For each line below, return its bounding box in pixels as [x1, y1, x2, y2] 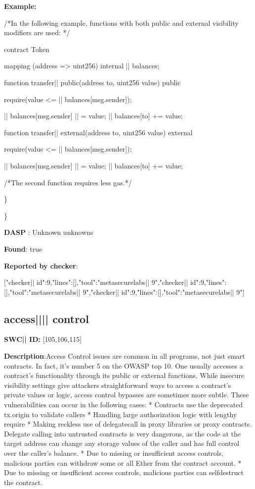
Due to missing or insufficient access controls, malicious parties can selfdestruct [4, 467, 244, 478]
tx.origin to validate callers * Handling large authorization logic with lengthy [4, 409, 237, 419]
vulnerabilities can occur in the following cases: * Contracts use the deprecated [4, 399, 243, 410]
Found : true [4, 243, 42, 254]
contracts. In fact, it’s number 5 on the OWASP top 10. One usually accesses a [4, 360, 243, 371]
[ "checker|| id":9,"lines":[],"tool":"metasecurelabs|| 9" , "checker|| [4, 277, 188, 287]
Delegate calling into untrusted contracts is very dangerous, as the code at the [4, 428, 241, 438]
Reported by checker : [4, 260, 78, 271]
